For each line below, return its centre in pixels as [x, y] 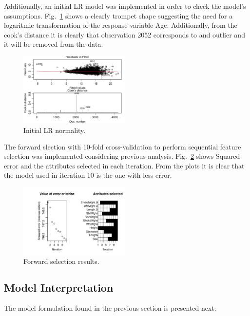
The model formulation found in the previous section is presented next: [110, 307]
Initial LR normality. [55, 130]
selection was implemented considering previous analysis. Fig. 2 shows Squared [122, 156]
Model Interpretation [59, 288]
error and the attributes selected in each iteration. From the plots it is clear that [124, 165]
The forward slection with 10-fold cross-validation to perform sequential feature [123, 146]
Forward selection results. [61, 261]
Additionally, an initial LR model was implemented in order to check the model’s [125, 6]
